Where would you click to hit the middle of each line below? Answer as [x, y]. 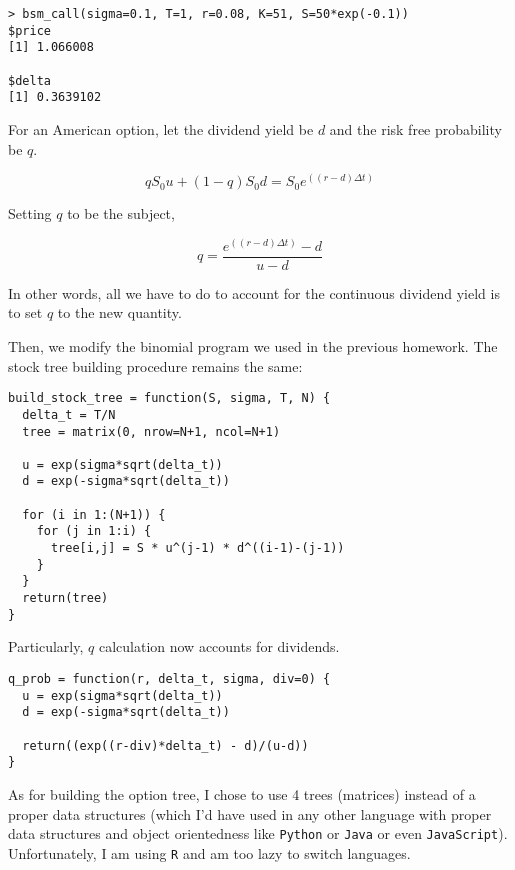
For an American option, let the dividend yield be [161, 128]
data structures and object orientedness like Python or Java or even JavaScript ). [258, 833]
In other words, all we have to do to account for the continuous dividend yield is [254, 292]
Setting [30, 213]
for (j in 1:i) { [94, 531]
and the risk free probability [415, 128]
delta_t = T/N [69, 414]
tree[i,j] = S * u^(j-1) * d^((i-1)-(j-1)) [197, 548]
